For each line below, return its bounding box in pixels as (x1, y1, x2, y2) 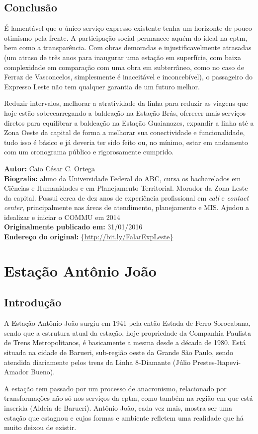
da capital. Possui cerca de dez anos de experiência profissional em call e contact (4, 192, 249, 203)
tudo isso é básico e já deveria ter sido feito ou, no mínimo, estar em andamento (4, 137, 248, 147)
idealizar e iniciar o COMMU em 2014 (4, 212, 120, 222)
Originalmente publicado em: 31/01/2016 (4, 221, 143, 232)
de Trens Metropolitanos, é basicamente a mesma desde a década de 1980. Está (4, 337, 246, 348)
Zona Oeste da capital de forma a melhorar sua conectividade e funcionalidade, (4, 127, 245, 138)
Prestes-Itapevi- (192, 357, 241, 367)
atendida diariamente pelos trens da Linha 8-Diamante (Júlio (4, 357, 190, 367)
